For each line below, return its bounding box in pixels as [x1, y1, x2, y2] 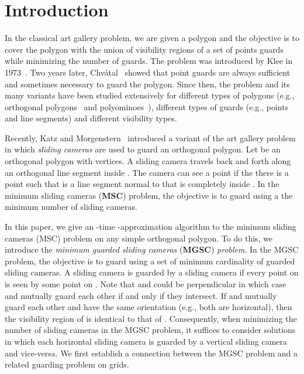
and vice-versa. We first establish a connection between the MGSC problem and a [5, 346, 298, 359]
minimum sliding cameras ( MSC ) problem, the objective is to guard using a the [5, 189, 293, 201]
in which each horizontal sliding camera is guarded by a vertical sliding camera [5, 335, 288, 347]
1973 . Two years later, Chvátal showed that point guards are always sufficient [5, 66, 291, 78]
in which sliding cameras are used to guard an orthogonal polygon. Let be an [5, 143, 281, 155]
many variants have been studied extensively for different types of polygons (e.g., [5, 89, 295, 101]
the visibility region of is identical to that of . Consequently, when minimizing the [5, 312, 297, 324]
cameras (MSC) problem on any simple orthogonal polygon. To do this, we [5, 232, 273, 244]
